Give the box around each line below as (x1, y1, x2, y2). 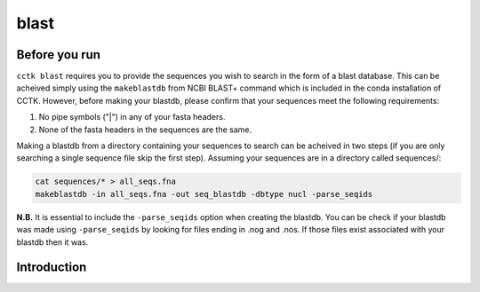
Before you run (16, 47, 101, 62)
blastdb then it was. (16, 236, 89, 248)
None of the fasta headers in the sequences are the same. (38, 124, 252, 135)
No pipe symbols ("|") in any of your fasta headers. (38, 112, 226, 122)
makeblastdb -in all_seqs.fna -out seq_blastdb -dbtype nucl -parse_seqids (35, 189, 373, 199)
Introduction (16, 260, 87, 275)
